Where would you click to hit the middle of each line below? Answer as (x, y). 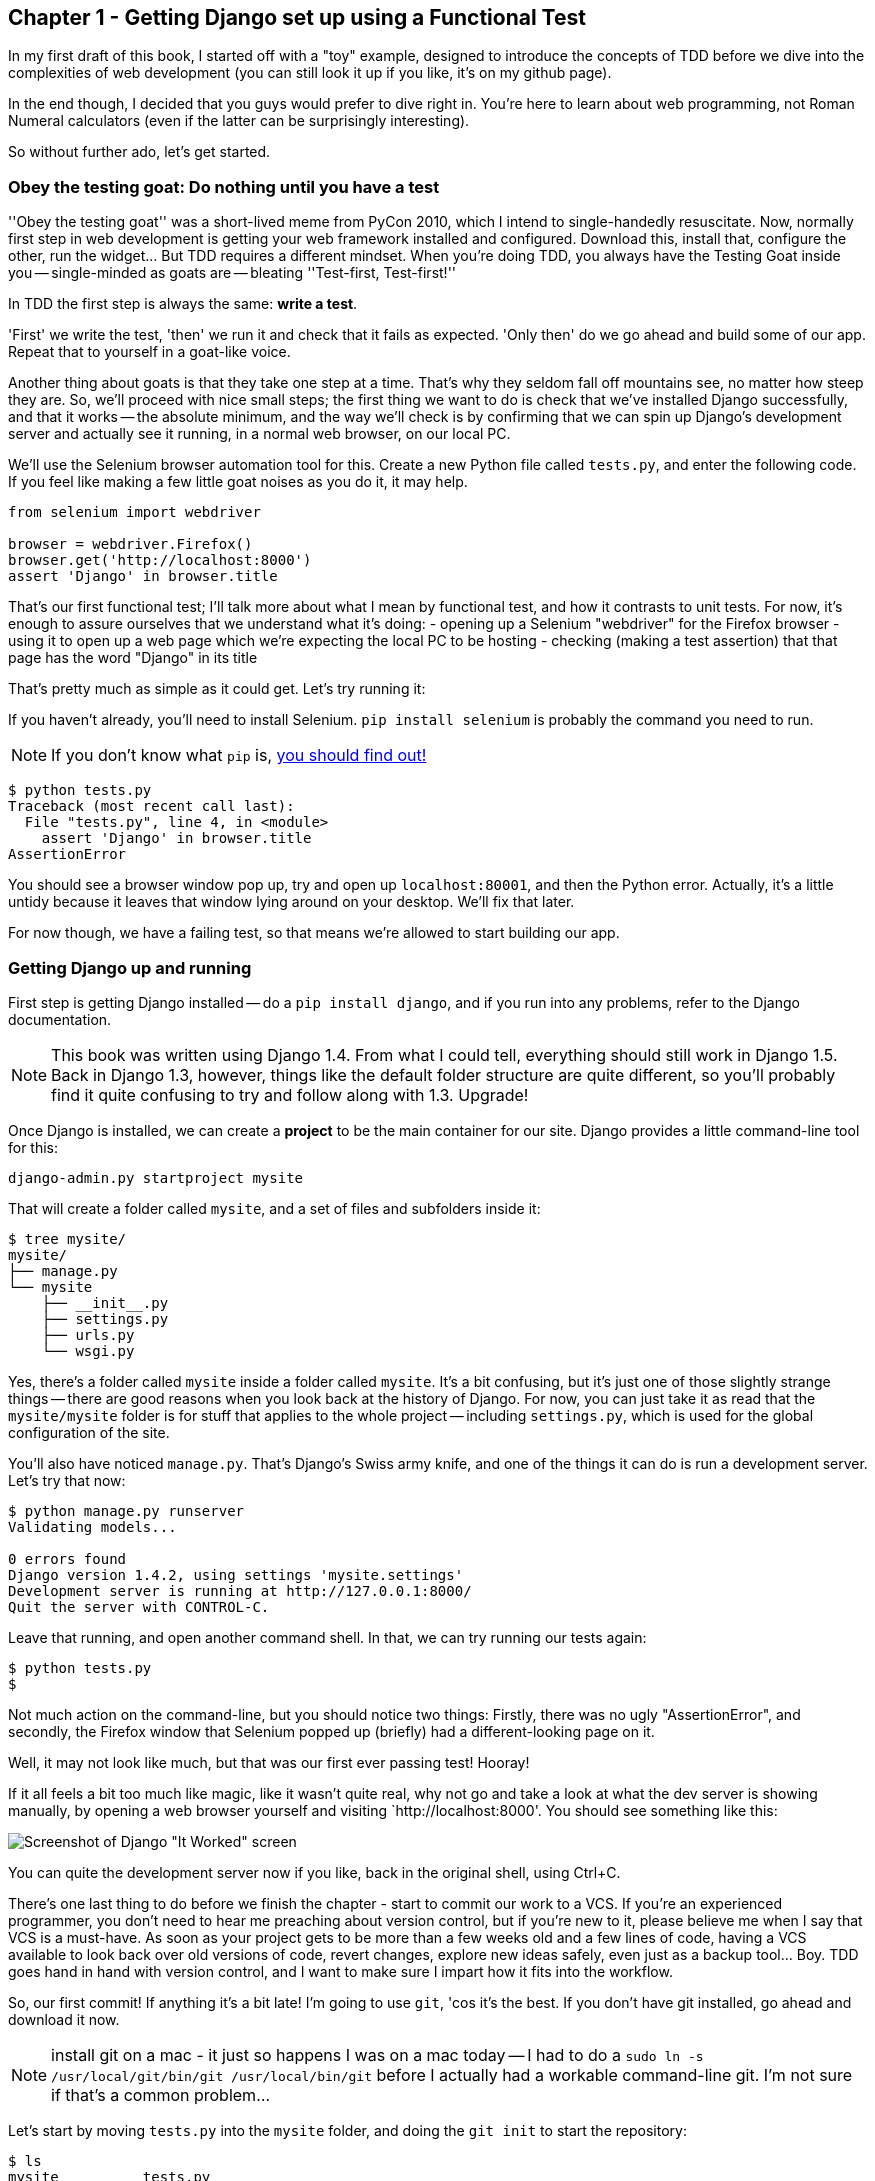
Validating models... (92, 1526)
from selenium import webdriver (134, 512)
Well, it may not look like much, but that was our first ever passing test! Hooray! (269, 1762)
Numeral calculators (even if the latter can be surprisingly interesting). (239, 121)
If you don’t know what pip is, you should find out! (239, 755)
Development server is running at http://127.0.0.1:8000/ (240, 1590)
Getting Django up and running (130, 967)
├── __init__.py (105, 1302)
